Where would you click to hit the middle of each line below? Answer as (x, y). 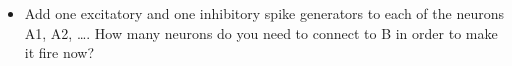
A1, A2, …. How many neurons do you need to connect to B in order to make (261, 32)
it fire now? (59, 52)
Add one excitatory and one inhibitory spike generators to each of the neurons (264, 13)
